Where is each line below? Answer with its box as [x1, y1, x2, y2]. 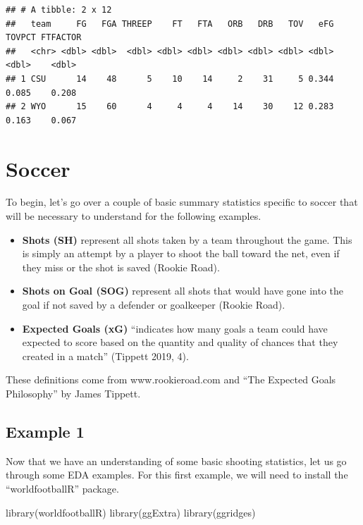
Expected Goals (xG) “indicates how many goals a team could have [22, 321, 328, 335]
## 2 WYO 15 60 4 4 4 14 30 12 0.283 [6, 101, 334, 112]
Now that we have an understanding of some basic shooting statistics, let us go [6, 453, 347, 468]
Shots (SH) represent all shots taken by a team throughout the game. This [22, 232, 352, 247]
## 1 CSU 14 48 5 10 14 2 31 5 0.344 [6, 73, 334, 84]
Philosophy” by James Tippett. [6, 386, 141, 400]
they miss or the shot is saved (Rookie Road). [22, 259, 220, 274]
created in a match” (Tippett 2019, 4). [22, 348, 189, 363]
